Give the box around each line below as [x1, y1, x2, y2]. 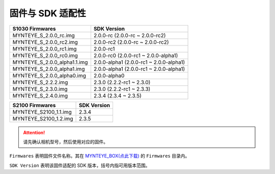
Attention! [23, 129, 45, 135]
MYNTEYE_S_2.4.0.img [12, 92, 68, 99]
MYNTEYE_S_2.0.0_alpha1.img [12, 65, 85, 72]
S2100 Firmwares [12, 102, 56, 109]
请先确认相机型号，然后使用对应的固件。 [23, 138, 108, 145]
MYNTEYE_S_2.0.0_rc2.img [12, 38, 78, 45]
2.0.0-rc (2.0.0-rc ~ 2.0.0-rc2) [93, 32, 166, 39]
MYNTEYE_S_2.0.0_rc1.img [12, 45, 77, 52]
